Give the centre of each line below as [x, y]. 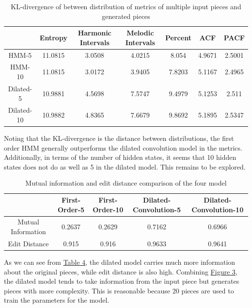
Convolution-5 [157, 209]
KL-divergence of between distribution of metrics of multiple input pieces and [126, 6]
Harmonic [94, 33]
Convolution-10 [218, 209]
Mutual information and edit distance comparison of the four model [126, 183]
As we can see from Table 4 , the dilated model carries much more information [120, 262]
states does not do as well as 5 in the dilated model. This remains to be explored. [125, 166]
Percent [178, 37]
